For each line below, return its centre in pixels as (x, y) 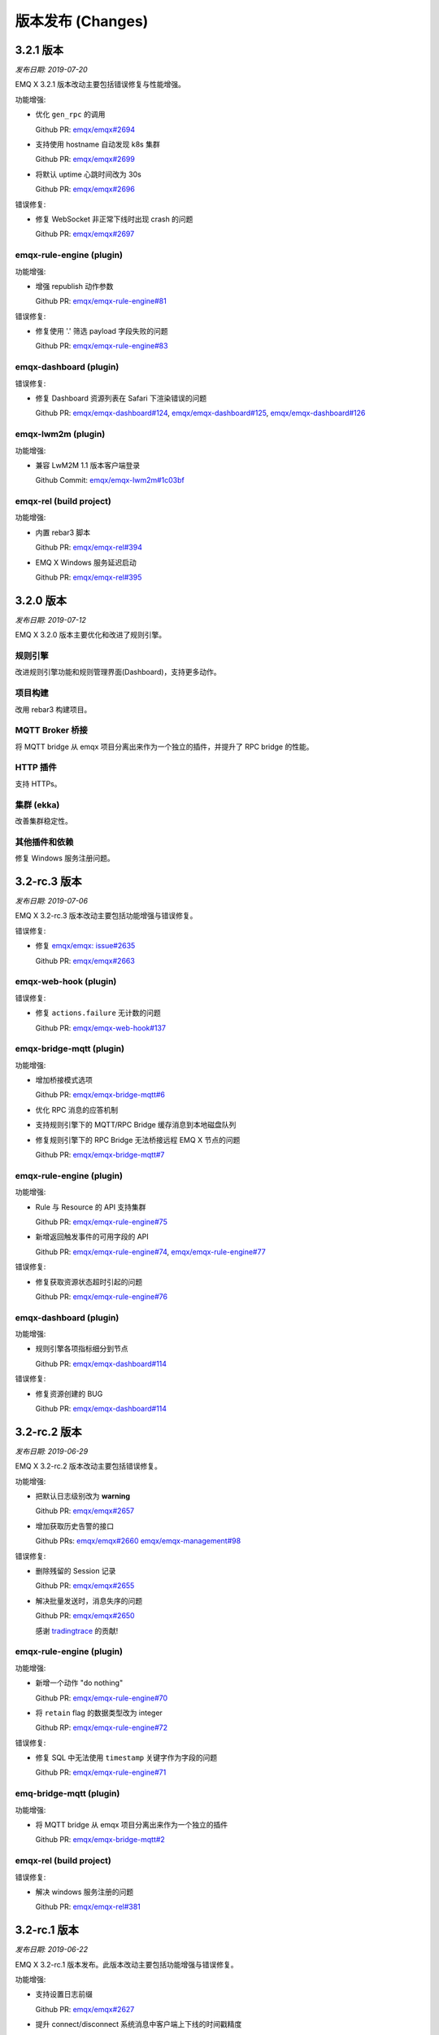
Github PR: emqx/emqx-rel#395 (89, 577)
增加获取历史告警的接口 (74, 1525)
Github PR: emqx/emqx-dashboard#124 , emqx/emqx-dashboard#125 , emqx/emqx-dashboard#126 (200, 413)
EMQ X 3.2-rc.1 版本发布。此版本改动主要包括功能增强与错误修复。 (127, 1964)
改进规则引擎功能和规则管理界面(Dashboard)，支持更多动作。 (118, 672)
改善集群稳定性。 (43, 821)
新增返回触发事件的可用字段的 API (92, 1236)
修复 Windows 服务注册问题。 (65, 858)
